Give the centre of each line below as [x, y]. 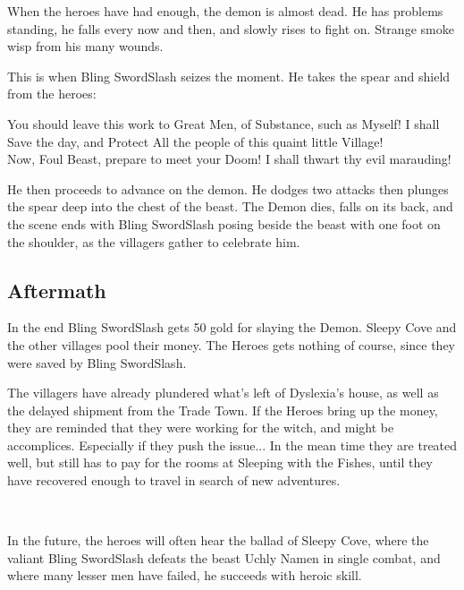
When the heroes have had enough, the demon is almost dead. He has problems [225, 11]
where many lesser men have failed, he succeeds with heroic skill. [185, 575]
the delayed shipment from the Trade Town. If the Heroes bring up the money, [223, 410]
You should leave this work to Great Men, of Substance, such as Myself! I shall [224, 123]
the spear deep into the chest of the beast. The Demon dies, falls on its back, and [230, 206]
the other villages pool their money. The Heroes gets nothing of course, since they [232, 344]
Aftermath [57, 290]
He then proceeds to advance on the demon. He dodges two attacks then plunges [228, 188]
